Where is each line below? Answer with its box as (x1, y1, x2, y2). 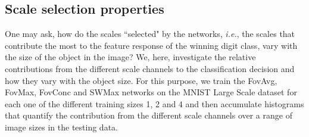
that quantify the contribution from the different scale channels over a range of (5, 109, 292, 122)
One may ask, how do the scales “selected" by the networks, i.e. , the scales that (5, 27, 295, 40)
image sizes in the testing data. (5, 120, 118, 133)
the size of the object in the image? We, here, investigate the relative (5, 51, 256, 63)
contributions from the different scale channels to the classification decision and (5, 62, 295, 74)
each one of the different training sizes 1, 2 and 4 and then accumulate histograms (5, 97, 304, 110)
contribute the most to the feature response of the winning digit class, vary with (5, 39, 298, 51)
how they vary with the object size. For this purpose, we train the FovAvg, (5, 74, 277, 86)
